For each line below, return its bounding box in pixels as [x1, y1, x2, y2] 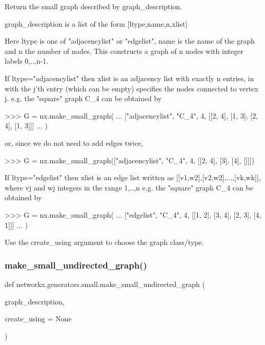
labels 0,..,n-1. [5, 55, 49, 66]
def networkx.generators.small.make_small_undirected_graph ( [5, 278, 205, 289]
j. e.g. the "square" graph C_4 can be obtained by [5, 93, 162, 104]
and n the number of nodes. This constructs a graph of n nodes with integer [5, 45, 243, 56]
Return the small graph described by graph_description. [5, 1, 182, 11]
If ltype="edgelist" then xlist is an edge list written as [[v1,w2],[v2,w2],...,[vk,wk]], [5, 172, 261, 183]
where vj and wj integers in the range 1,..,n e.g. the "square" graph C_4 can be [5, 182, 253, 193]
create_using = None [5, 313, 72, 324]
